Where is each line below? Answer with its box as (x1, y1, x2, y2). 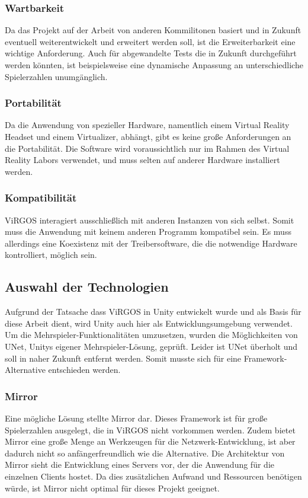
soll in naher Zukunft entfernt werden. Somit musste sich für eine (5, 352, 242, 364)
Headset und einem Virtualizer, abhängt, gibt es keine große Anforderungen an (5, 130, 291, 142)
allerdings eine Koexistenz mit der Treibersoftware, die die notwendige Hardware (5, 237, 297, 249)
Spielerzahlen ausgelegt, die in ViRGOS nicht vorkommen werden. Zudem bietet (5, 423, 296, 436)
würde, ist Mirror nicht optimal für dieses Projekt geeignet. (5, 481, 220, 494)
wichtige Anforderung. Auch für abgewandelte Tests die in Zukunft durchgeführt (5, 47, 297, 59)
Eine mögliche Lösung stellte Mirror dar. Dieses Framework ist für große (5, 411, 268, 424)
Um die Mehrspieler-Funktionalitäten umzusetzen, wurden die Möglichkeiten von (5, 328, 298, 341)
